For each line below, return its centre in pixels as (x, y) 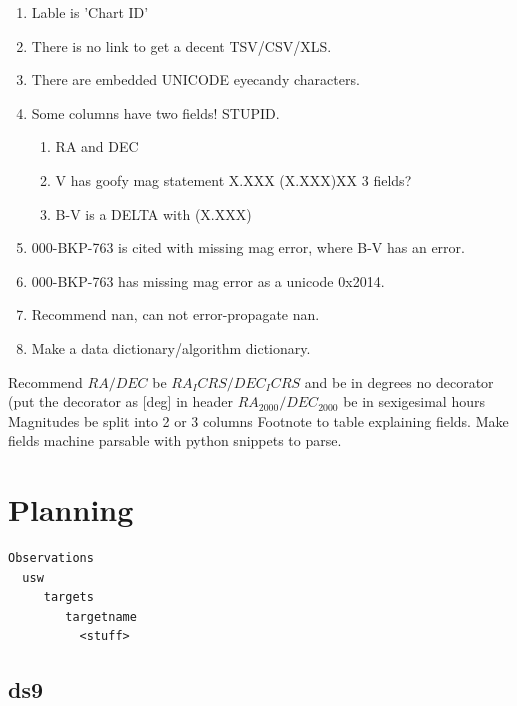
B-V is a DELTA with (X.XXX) (153, 213)
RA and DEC (97, 146)
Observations (51, 558)
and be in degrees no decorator (399, 381)
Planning (71, 509)
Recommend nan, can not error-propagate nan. (175, 314)
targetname (101, 616)
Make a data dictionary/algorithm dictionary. (171, 347)
